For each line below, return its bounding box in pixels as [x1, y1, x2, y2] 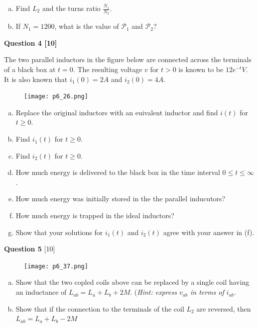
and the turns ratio [42, 3, 101, 13]
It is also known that [4, 74, 68, 84]
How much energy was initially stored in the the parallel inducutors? [15, 193, 226, 204]
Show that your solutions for [15, 227, 103, 237]
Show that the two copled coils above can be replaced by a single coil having [15, 277, 250, 287]
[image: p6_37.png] [24, 262, 88, 270]
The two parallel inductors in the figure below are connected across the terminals [4, 54, 252, 65]
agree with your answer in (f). [163, 227, 255, 237]
